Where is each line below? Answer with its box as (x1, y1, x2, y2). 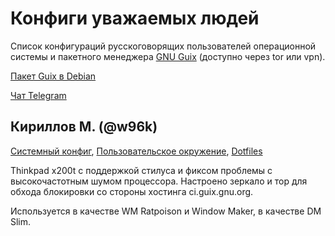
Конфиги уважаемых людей (10, 7, 260, 30)
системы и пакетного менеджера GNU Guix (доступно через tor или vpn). (10, 50, 326, 62)
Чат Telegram (10, 89, 67, 101)
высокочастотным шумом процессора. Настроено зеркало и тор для (10, 175, 308, 187)
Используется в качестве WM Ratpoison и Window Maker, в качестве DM (10, 205, 322, 217)
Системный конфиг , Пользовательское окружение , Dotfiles (10, 145, 263, 157)
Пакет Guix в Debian (10, 70, 97, 82)
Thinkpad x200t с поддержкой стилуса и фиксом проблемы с (10, 164, 273, 176)
